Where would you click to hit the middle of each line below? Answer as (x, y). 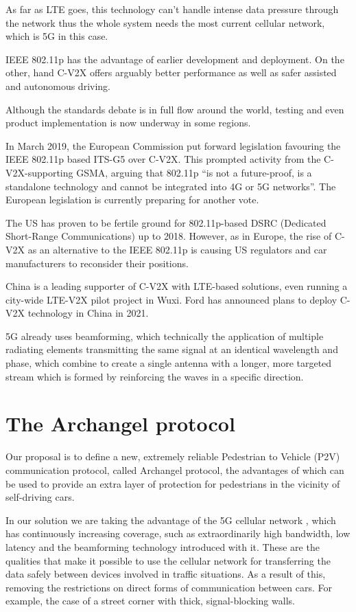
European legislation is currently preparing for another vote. (132, 200)
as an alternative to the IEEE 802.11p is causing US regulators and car (177, 249)
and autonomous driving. (58, 86)
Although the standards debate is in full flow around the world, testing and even (175, 109)
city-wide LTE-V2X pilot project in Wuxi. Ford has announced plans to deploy (171, 299)
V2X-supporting (39, 172)
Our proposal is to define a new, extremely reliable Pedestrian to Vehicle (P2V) (173, 456)
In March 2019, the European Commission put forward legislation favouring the (173, 145)
